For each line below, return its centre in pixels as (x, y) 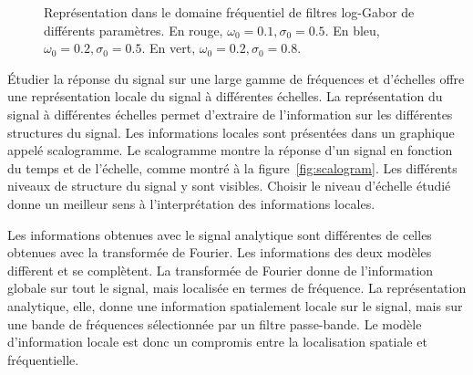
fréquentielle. (43, 359)
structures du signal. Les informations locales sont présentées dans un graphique (231, 132)
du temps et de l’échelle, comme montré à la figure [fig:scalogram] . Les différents (232, 167)
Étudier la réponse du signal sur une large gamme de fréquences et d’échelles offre (236, 78)
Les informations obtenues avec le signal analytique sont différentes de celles (220, 234)
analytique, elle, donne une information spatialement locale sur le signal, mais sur (235, 305)
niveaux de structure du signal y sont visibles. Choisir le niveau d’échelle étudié (229, 186)
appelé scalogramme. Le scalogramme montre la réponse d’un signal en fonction (230, 150)
